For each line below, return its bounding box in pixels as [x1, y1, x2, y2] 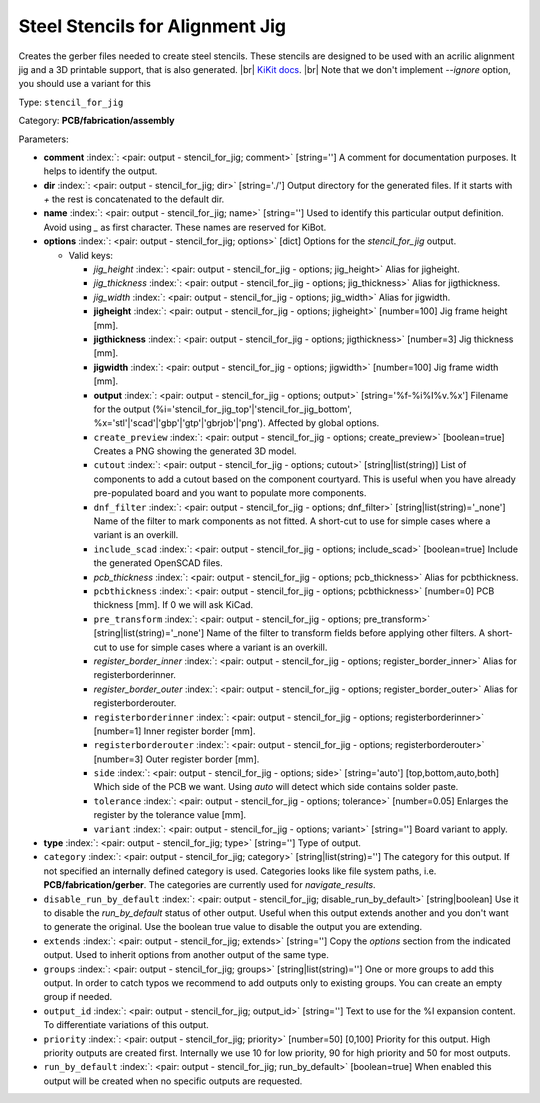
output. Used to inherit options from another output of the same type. [43, 949, 330, 961]
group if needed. [43, 991, 113, 1003]
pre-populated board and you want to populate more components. [93, 487, 367, 499]
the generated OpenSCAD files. [93, 557, 224, 569]
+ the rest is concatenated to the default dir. [43, 193, 225, 205]
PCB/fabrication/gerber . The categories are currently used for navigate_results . [43, 879, 376, 891]
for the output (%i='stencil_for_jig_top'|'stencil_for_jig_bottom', [93, 403, 352, 415]
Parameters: [18, 133, 69, 145]
